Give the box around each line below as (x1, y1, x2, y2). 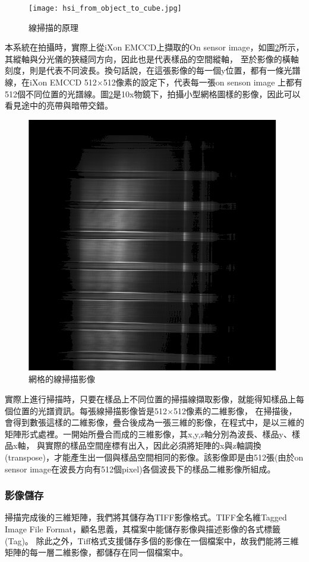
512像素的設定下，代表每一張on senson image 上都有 (103, 76, 303, 88)
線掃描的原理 (29, 21, 78, 33)
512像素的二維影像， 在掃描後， (173, 404, 297, 417)
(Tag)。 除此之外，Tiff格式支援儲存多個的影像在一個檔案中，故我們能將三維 (5, 534, 299, 547)
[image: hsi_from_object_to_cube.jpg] (29, 4, 182, 12)
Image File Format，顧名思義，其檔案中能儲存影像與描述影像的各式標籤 (5, 522, 280, 535)
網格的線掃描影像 (29, 373, 95, 385)
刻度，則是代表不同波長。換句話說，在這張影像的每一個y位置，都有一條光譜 (5, 64, 301, 77)
